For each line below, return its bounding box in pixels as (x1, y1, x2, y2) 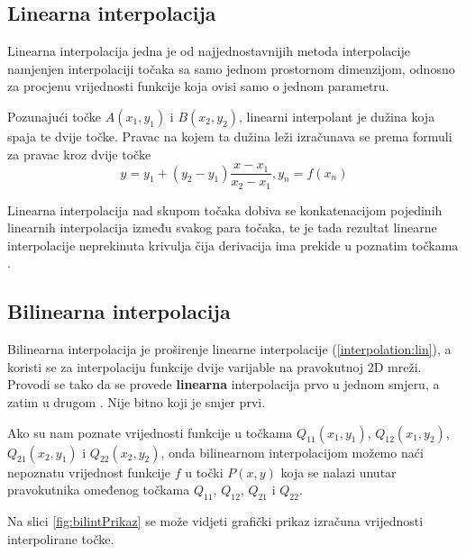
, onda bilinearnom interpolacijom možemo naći (160, 442, 424, 461)
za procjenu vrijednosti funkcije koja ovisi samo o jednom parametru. (7, 77, 389, 95)
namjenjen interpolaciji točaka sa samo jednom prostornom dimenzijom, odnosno (7, 59, 455, 77)
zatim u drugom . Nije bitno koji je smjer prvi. (7, 393, 266, 412)
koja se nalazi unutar (280, 462, 397, 481)
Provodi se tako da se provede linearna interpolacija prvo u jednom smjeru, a (7, 375, 440, 394)
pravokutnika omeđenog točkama (7, 480, 190, 499)
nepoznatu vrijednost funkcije (7, 462, 170, 481)
